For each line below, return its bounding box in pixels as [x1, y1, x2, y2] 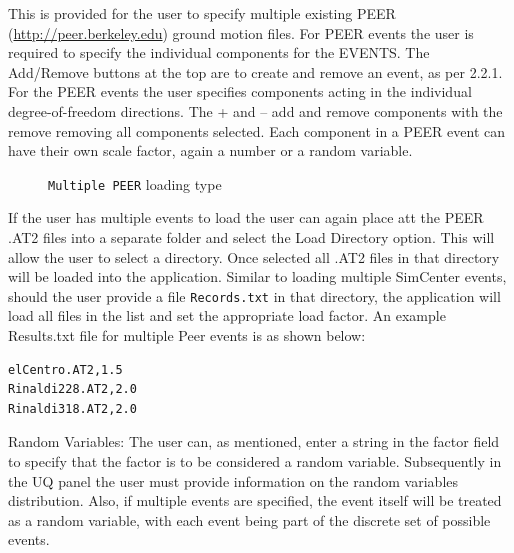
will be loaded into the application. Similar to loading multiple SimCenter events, [8, 266, 507, 287]
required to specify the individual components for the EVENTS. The [8, 42, 430, 63]
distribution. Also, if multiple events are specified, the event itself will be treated [8, 490, 502, 511]
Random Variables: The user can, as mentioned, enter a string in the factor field [8, 431, 500, 452]
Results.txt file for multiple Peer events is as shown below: [8, 325, 366, 346]
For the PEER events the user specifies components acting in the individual [8, 81, 472, 102]
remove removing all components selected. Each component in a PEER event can [8, 120, 505, 141]
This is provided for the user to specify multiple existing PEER [8, 3, 396, 23]
